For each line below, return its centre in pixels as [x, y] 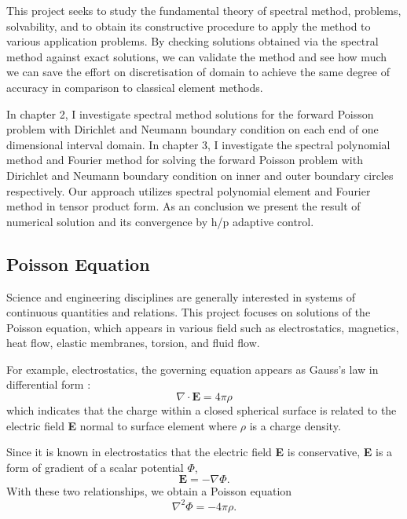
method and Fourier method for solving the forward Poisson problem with [185, 160]
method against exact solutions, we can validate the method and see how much [197, 56]
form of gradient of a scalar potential [95, 467]
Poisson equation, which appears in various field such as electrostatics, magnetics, [203, 327]
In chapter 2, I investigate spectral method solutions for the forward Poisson [190, 113]
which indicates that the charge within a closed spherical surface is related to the [202, 410]
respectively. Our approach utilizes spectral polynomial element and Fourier [189, 190]
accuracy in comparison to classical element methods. [135, 87]
